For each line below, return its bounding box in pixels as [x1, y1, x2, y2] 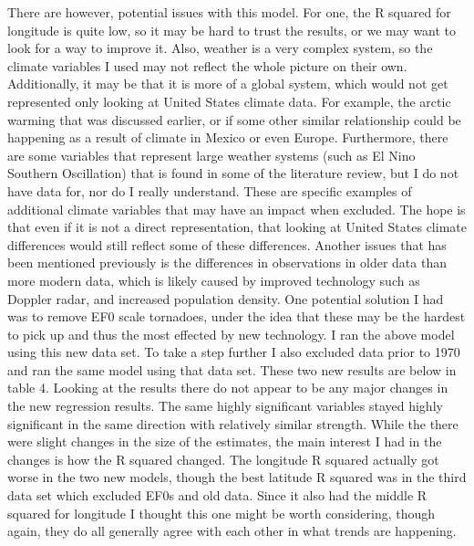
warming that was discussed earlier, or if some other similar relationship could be [7, 110, 461, 129]
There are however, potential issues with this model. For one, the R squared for [7, 3, 451, 21]
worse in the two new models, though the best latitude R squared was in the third [7, 467, 467, 487]
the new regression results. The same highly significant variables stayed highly [7, 396, 443, 415]
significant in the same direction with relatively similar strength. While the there [7, 414, 459, 433]
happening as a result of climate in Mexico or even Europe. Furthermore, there [7, 128, 448, 147]
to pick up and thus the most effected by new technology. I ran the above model [7, 324, 455, 343]
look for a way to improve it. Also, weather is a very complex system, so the [7, 38, 433, 58]
